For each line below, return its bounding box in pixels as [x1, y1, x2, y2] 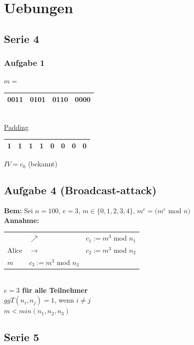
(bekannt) [28, 159, 58, 169]
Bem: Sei [4, 205, 33, 216]
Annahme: [4, 215, 39, 225]
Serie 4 [4, 31, 39, 46]
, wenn [54, 295, 74, 305]
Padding [4, 122, 29, 132]
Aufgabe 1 [4, 57, 45, 69]
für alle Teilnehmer [22, 285, 88, 295]
